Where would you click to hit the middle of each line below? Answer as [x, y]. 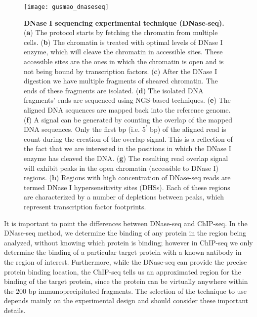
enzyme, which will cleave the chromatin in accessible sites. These [123, 52]
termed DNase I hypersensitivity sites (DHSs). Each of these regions [127, 187]
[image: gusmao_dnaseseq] [66, 7]
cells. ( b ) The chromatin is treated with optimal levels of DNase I [123, 42]
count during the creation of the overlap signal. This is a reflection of [128, 139]
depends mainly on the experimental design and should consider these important [126, 300]
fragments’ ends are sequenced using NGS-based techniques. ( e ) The [127, 100]
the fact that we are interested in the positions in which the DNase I [128, 148]
